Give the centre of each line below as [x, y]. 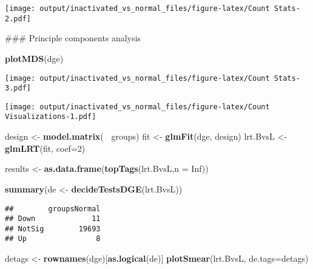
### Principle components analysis [73, 38]
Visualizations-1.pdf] [51, 117]
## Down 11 [53, 219]
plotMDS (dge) [34, 58]
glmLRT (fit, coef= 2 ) [45, 148]
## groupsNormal [53, 209]
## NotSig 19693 [53, 229]
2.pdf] [18, 19]
